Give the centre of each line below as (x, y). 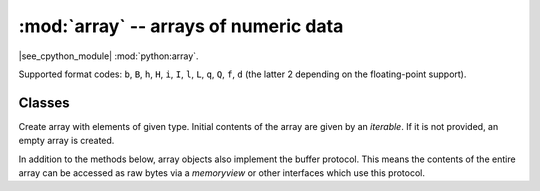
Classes (44, 102)
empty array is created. (66, 141)
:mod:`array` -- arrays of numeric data (181, 26)
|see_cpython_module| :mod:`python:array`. (108, 56)
